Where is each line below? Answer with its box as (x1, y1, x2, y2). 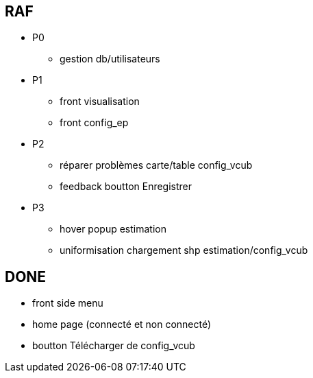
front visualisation (60, 95, 140, 108)
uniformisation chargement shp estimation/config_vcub (60, 244, 308, 257)
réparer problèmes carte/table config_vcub (60, 159, 253, 172)
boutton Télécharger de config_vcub (32, 340, 195, 352)
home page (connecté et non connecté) (32, 318, 212, 331)
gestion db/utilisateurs (60, 53, 160, 65)
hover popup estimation (60, 223, 166, 235)
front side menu (32, 297, 103, 309)
